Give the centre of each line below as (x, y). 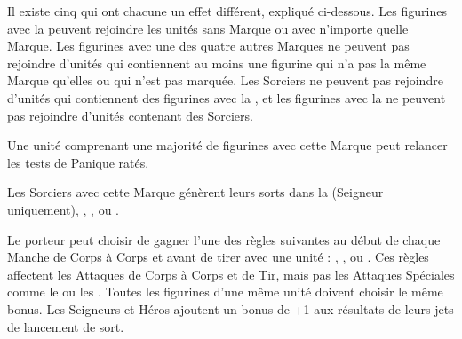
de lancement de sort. (66, 326)
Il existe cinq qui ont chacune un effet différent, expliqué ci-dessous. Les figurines (227, 11)
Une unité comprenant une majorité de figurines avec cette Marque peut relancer (227, 145)
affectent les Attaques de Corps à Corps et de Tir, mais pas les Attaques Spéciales (231, 274)
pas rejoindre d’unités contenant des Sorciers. (130, 115)
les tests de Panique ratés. (78, 162)
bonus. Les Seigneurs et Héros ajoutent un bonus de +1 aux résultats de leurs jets (231, 308)
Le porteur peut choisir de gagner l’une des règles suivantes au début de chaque (224, 239)
